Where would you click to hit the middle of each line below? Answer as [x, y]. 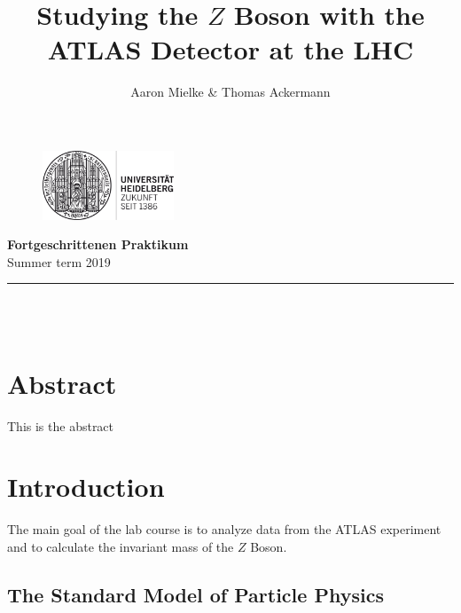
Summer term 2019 [59, 261]
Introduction [86, 487]
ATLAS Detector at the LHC [230, 49]
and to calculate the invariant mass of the [121, 546]
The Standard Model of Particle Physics [195, 594]
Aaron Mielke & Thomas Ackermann [230, 92]
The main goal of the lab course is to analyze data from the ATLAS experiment [224, 529]
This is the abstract [61, 425]
